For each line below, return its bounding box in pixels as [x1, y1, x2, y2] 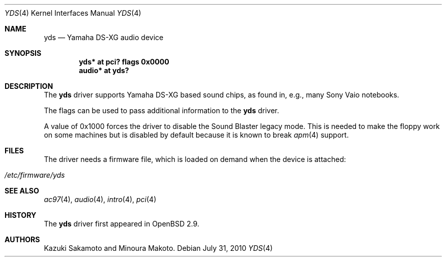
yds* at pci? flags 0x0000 [79, 57, 169, 66]
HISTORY [5, 211, 37, 219]
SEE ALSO [5, 186, 39, 195]
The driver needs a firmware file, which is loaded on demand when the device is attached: [44, 155, 346, 164]
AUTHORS [5, 235, 40, 244]
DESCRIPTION [5, 82, 53, 90]
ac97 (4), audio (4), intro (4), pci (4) [44, 195, 157, 204]
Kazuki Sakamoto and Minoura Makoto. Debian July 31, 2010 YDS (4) [44, 244, 273, 252]
